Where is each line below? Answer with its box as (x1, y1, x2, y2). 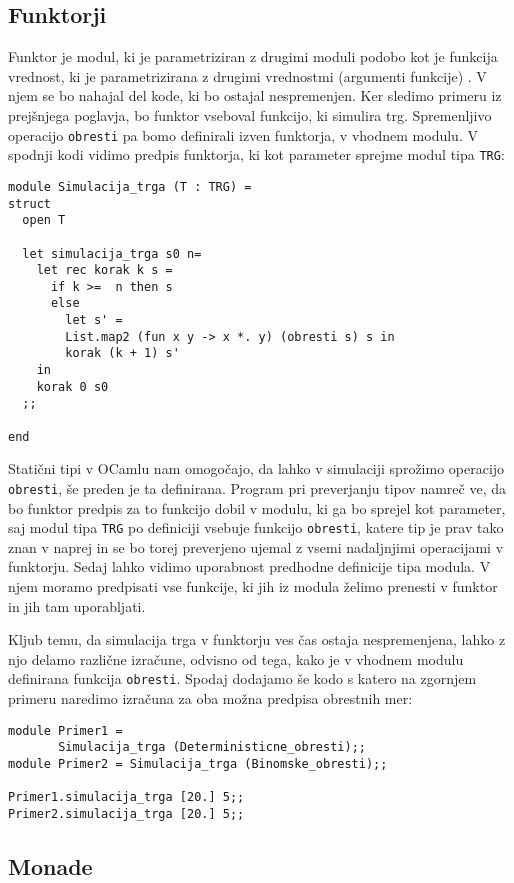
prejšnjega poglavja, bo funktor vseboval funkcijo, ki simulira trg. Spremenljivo (8, 104, 492, 125)
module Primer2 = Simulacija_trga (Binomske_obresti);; (8, 757, 388, 772)
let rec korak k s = (36, 263, 173, 278)
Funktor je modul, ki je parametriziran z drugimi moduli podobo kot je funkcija (8, 46, 498, 67)
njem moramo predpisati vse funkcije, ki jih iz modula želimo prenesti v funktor (8, 576, 498, 597)
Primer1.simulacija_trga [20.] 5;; (8, 790, 245, 805)
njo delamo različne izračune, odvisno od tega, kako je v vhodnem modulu (8, 648, 464, 669)
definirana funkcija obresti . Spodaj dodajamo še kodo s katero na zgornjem (8, 668, 477, 689)
